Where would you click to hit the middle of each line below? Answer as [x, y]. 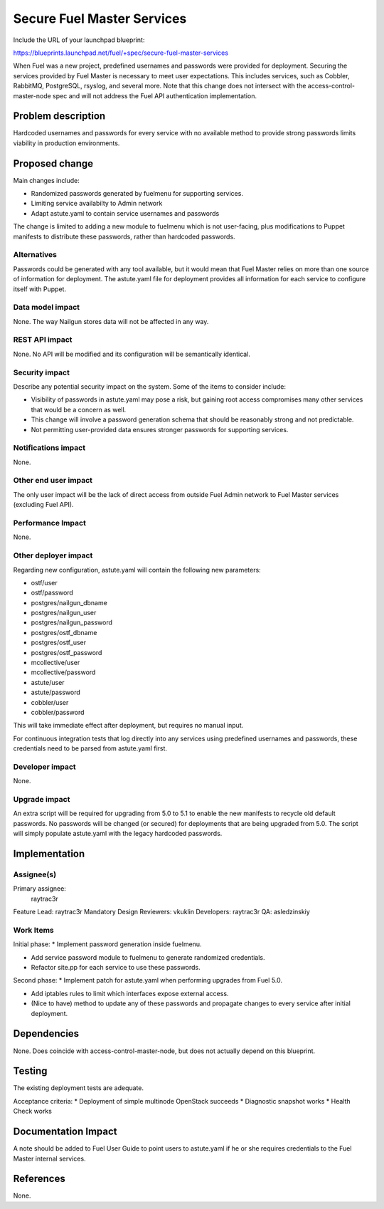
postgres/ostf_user [59, 643]
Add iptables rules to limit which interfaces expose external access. [130, 993]
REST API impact [43, 340]
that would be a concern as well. [79, 409]
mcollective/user [55, 663]
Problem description [59, 116]
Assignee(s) [35, 874]
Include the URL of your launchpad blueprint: [79, 40]
